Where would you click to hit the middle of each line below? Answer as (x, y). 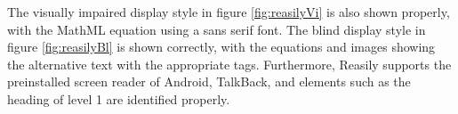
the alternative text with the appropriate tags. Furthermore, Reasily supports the (229, 64)
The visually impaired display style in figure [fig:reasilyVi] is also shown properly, (229, 12)
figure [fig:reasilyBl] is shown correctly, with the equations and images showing (221, 47)
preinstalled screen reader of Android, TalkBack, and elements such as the (209, 81)
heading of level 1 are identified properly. (119, 98)
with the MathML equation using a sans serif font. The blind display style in (217, 29)
